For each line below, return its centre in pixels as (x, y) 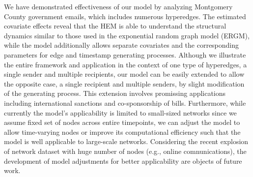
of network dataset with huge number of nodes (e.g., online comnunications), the (125, 151)
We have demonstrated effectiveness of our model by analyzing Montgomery (118, 6)
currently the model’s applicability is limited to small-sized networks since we (120, 112)
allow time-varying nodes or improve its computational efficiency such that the (122, 132)
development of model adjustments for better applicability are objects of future (123, 161)
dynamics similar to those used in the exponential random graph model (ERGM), (127, 35)
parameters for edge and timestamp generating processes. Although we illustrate (125, 54)
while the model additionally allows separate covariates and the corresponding (122, 45)
